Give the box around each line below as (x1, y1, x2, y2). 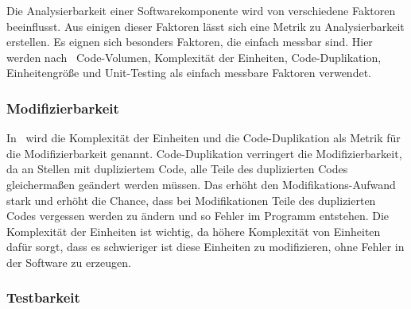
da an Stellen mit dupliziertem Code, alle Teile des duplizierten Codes (6, 160, 348, 177)
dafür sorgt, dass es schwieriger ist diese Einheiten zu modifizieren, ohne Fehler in (6, 238, 405, 255)
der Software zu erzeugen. (6, 253, 131, 270)
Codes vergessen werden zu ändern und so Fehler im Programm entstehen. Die (6, 207, 390, 224)
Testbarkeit (6, 288, 80, 307)
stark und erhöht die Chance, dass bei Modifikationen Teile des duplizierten (6, 191, 376, 208)
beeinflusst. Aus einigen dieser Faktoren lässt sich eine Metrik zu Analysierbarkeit (6, 17, 405, 34)
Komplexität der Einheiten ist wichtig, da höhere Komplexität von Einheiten (6, 222, 381, 239)
